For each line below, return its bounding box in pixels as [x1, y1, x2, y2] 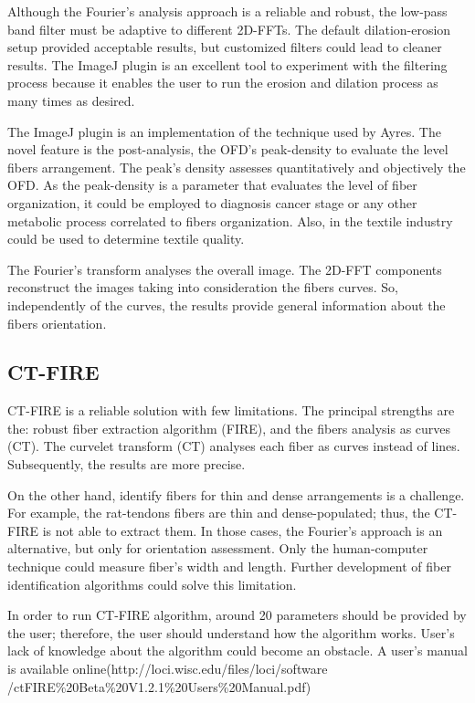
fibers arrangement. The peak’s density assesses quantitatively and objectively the [7, 157, 466, 176]
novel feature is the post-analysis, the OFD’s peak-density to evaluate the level [7, 140, 449, 159]
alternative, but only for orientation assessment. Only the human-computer [7, 539, 428, 558]
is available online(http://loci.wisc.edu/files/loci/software [7, 659, 328, 678]
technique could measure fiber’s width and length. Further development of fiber [7, 557, 451, 576]
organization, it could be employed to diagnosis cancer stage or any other [7, 193, 417, 212]
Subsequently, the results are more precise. [7, 455, 246, 474]
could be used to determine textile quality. [7, 229, 245, 248]
